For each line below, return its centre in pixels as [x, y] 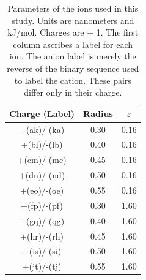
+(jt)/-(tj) [42, 266]
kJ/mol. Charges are [46, 32]
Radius [98, 113]
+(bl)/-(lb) [42, 144]
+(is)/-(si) [42, 251]
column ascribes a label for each [73, 44]
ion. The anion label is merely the [73, 56]
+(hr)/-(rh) [42, 236]
